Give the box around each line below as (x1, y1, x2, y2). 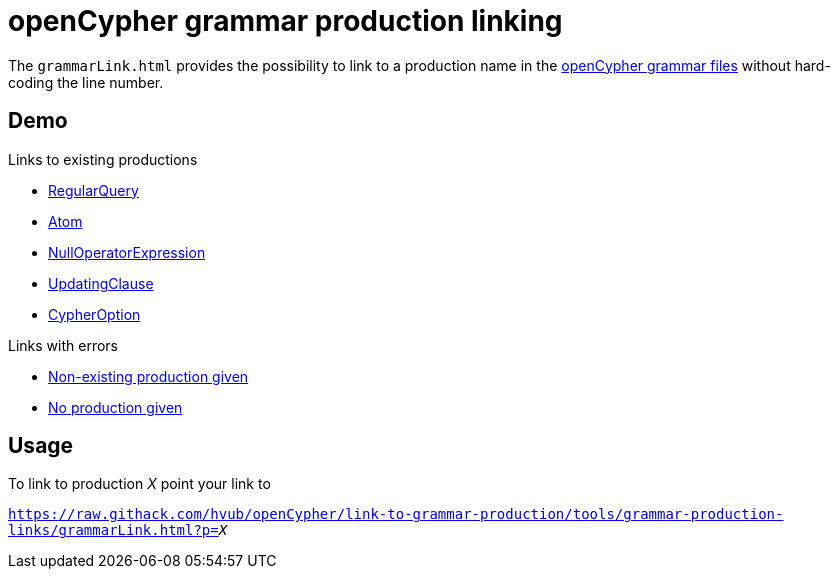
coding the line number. (8, 73, 164, 91)
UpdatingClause (48, 274, 154, 292)
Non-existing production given (48, 367, 249, 385)
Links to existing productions (8, 150, 198, 168)
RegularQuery (48, 181, 139, 199)
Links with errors (8, 336, 118, 354)
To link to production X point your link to (8, 475, 271, 493)
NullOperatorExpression (48, 243, 206, 261)
